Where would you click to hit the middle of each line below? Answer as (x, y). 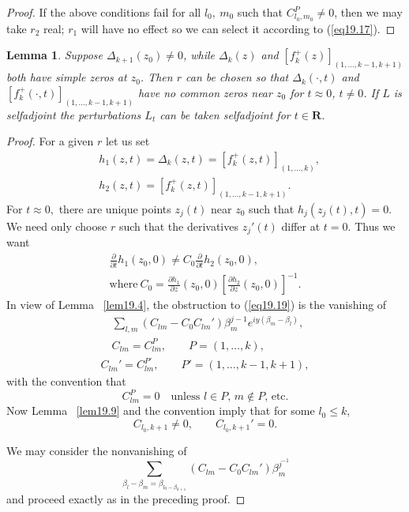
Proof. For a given (50, 141)
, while (199, 55)
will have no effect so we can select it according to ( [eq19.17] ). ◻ (238, 28)
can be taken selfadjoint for (225, 114)
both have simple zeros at (67, 77)
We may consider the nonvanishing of (97, 450)
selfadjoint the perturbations (74, 114)
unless (186, 397)
